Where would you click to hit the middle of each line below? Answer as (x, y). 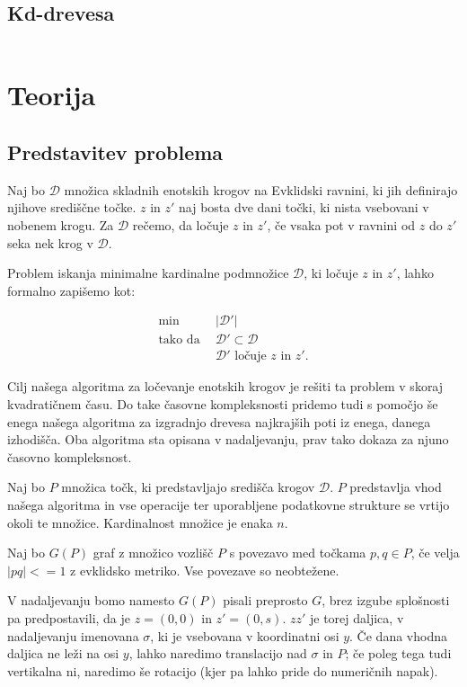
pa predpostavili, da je (69, 617)
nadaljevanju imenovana (73, 635)
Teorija (52, 95)
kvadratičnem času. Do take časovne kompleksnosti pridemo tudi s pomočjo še (223, 404)
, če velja (435, 553)
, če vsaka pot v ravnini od (341, 224)
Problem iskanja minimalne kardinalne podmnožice (148, 273)
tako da (179, 340)
